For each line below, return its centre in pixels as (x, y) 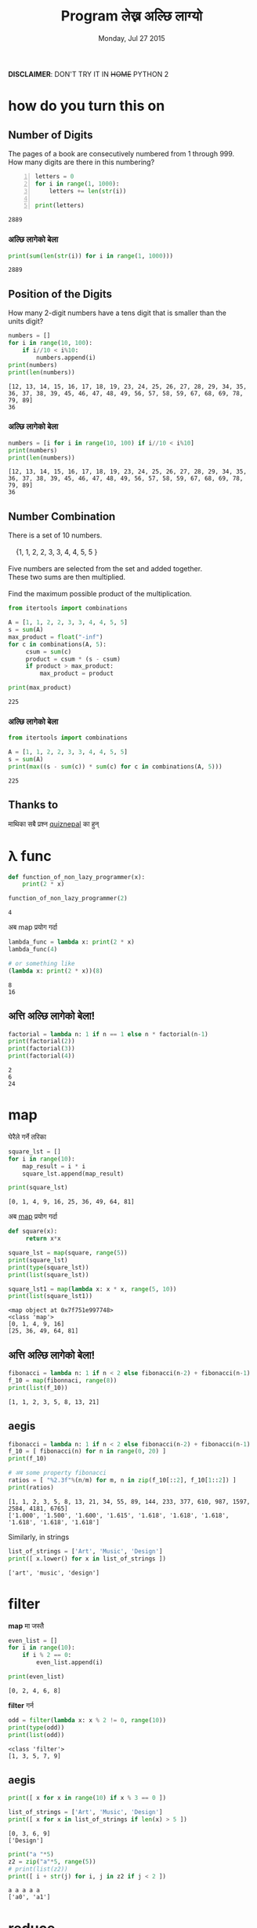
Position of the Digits (60, 294)
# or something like (42, 963)
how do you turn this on (87, 106)
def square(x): (33, 1232)
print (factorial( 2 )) (42, 1041)
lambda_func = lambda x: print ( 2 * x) (71, 942)
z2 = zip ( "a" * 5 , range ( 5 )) (52, 1861)
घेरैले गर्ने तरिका (27, 1136)
